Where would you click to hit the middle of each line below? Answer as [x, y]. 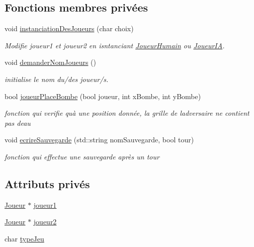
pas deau [18, 122]
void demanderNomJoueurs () [50, 62]
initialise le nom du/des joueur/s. [57, 79]
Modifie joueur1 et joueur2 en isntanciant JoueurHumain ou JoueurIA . [115, 45]
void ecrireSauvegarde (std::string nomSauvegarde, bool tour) [99, 140]
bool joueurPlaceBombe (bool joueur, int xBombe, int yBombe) [103, 96]
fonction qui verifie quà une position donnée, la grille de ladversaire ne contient [127, 113]
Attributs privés [47, 183]
